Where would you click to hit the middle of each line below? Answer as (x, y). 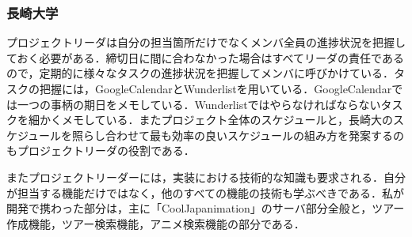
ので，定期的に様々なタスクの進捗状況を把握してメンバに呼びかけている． (200, 73)
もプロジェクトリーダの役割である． (101, 150)
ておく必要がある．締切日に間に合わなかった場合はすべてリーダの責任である (205, 57)
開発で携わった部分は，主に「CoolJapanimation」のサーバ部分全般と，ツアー (206, 208)
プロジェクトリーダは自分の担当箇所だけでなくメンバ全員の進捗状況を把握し (206, 42)
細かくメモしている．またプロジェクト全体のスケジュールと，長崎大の (211, 120)
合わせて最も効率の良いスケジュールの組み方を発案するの (255, 135)
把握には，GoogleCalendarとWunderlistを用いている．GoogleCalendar (216, 88)
